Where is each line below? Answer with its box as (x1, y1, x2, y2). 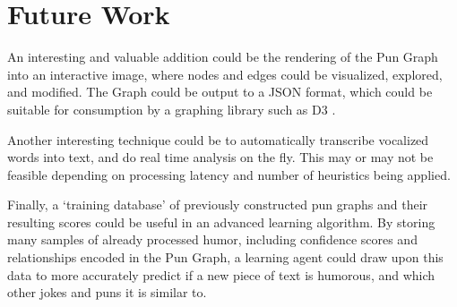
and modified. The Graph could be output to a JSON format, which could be (7, 82, 433, 101)
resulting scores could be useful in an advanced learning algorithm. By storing (7, 212, 435, 231)
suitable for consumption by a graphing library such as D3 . (7, 99, 336, 118)
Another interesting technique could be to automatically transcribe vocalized (7, 130, 429, 149)
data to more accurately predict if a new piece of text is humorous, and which (7, 265, 435, 284)
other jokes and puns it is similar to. (7, 283, 207, 302)
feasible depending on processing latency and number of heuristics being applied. (7, 165, 451, 183)
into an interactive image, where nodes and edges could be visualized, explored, (7, 64, 443, 83)
